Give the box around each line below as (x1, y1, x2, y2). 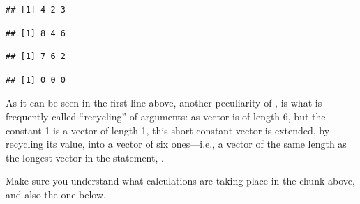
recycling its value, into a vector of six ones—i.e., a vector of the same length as (6, 136, 347, 151)
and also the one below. (6, 187, 106, 201)
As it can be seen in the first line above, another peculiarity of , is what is (6, 95, 322, 110)
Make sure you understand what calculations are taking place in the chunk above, (6, 173, 355, 188)
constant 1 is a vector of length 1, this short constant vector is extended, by (6, 123, 330, 137)
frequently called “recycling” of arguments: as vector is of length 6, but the (6, 109, 326, 123)
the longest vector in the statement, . (6, 150, 164, 164)
